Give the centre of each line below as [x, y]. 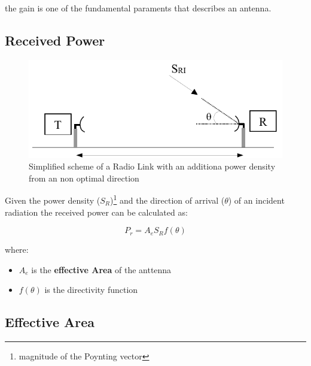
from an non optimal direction [84, 178]
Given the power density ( [53, 200]
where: [17, 249]
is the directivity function [91, 290]
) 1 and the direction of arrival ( [167, 199]
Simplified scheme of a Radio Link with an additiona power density [152, 166]
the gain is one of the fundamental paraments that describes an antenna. [138, 8]
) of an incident [256, 200]
